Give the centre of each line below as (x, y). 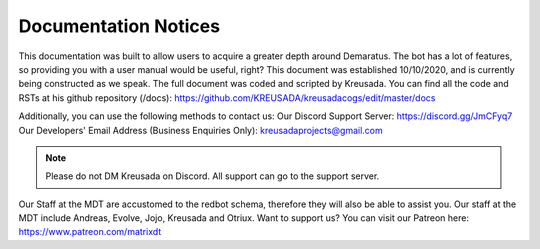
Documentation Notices (119, 26)
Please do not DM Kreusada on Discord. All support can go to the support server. (212, 176)
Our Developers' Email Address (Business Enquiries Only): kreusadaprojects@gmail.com (201, 130)
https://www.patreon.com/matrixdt (90, 232)
